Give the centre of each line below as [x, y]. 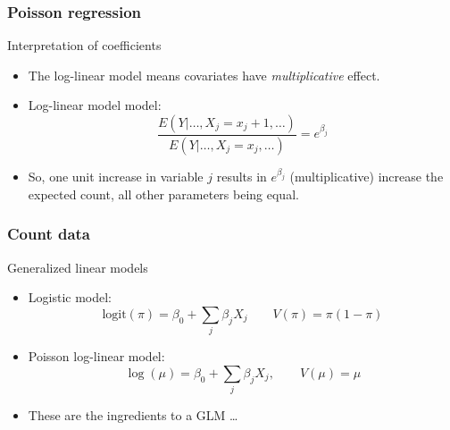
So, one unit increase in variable [116, 177]
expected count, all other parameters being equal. [163, 194]
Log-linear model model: [95, 105]
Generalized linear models [78, 267]
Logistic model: [70, 297]
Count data [49, 234]
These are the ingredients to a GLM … [133, 415]
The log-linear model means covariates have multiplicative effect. [204, 75]
